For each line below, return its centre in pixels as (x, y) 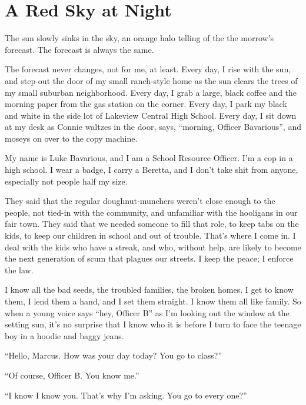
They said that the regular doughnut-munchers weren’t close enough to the (140, 201)
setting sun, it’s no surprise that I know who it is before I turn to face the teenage (153, 324)
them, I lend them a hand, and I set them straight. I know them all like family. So (153, 301)
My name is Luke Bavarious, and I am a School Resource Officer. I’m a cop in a (149, 158)
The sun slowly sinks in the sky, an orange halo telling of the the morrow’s (139, 38)
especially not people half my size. (66, 181)
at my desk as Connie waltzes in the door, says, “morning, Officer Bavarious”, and (153, 127)
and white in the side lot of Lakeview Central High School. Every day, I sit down (151, 115)
